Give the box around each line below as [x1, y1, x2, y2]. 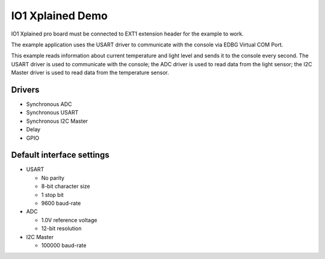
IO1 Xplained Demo [11, 9, 108, 22]
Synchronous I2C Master [26, 117, 88, 125]
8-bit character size [41, 183, 90, 190]
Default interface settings [11, 150, 110, 160]
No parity [41, 174, 64, 181]
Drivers [11, 84, 40, 95]
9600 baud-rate [41, 199, 81, 207]
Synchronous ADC [26, 101, 72, 108]
